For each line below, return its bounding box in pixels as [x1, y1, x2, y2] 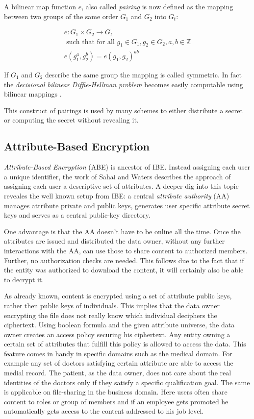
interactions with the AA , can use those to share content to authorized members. [4, 245, 248, 255]
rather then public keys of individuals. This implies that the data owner [4, 300, 220, 310]
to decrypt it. [4, 274, 44, 284]
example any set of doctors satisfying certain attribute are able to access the [4, 358, 233, 368]
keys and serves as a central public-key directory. [4, 210, 151, 220]
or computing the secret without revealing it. [4, 115, 139, 125]
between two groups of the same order [4, 11, 118, 21]
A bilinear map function [4, 1, 76, 11]
